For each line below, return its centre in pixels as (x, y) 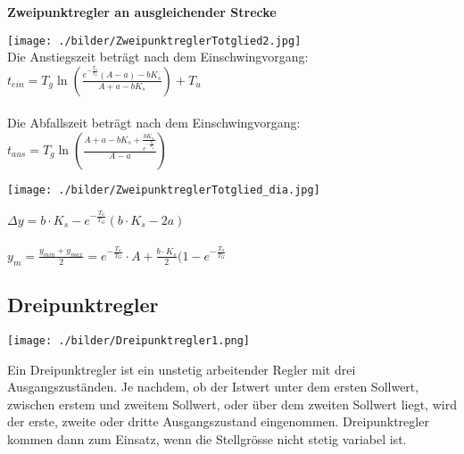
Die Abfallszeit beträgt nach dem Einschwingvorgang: (154, 123)
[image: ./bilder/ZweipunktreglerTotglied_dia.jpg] (164, 190)
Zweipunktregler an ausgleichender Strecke (142, 12)
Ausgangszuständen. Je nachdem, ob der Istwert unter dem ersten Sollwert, (213, 387)
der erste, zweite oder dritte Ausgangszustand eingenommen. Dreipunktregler (218, 421)
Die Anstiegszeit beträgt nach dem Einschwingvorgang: (158, 57)
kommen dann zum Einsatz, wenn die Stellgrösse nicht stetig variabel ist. (207, 438)
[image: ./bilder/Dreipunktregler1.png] (129, 340)
